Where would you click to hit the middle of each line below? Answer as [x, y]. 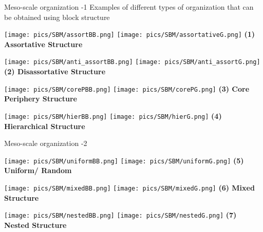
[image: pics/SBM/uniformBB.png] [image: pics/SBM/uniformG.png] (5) [124, 160]
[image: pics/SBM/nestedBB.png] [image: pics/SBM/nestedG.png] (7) [120, 215]
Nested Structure [35, 225]
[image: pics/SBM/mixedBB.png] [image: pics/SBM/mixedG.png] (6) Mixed [129, 188]
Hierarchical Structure [45, 126]
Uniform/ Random [38, 170]
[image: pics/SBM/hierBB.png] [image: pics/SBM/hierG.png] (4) [113, 115]
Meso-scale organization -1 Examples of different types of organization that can [129, 7]
